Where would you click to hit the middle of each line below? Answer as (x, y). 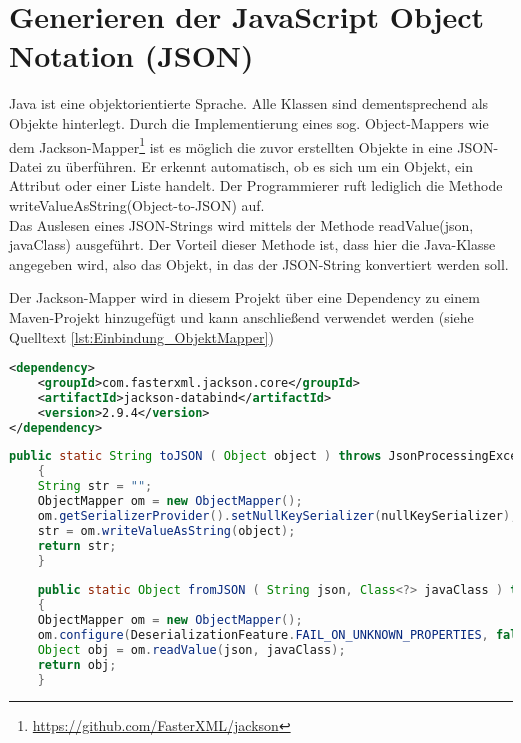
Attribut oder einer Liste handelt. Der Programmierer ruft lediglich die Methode (256, 185)
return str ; (77, 545)
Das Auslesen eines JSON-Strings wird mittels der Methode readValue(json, (241, 224)
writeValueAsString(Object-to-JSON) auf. (137, 204)
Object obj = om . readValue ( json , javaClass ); (191, 649)
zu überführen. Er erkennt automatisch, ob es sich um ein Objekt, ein (259, 165)
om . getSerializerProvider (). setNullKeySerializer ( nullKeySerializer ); (277, 515)
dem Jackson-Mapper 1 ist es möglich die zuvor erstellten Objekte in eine (231, 145)
